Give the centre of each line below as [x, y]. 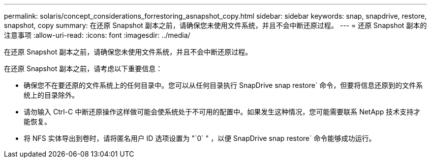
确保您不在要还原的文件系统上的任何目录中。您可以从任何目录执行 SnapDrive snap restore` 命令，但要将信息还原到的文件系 [223, 85]
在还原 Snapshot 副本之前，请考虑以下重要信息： [83, 68]
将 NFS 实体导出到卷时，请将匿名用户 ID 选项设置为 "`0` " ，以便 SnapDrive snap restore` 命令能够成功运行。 [200, 138]
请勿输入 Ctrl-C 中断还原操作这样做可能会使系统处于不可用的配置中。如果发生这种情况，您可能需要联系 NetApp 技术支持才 [222, 112]
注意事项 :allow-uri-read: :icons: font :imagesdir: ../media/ [97, 35]
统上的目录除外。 [51, 95]
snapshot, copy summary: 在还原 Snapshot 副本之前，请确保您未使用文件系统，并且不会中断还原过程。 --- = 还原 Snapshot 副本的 [215, 25]
